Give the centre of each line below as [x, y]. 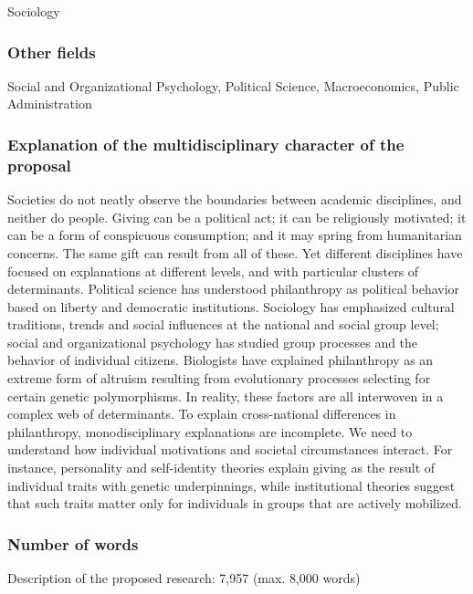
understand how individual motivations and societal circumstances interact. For [230, 449]
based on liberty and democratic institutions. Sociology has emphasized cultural [231, 306]
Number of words [73, 543]
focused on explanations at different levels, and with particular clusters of [213, 271]
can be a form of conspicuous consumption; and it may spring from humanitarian [235, 235]
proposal [39, 165]
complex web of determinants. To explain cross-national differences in [202, 414]
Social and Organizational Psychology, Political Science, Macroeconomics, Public [233, 85]
